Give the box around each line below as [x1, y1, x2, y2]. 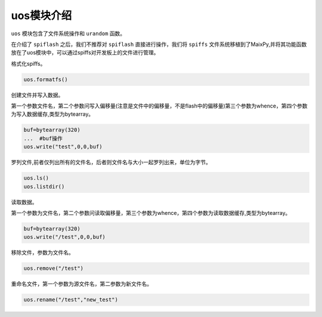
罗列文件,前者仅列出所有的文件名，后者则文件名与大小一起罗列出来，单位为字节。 [11, 159, 212, 166]
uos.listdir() [23, 183, 65, 190]
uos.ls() [23, 175, 49, 181]
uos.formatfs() [23, 76, 68, 83]
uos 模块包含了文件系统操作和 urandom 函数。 [11, 30, 126, 37]
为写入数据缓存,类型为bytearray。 [11, 110, 94, 118]
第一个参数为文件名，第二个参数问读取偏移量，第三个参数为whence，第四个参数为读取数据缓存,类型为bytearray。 [11, 209, 291, 216]
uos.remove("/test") [23, 265, 83, 272]
